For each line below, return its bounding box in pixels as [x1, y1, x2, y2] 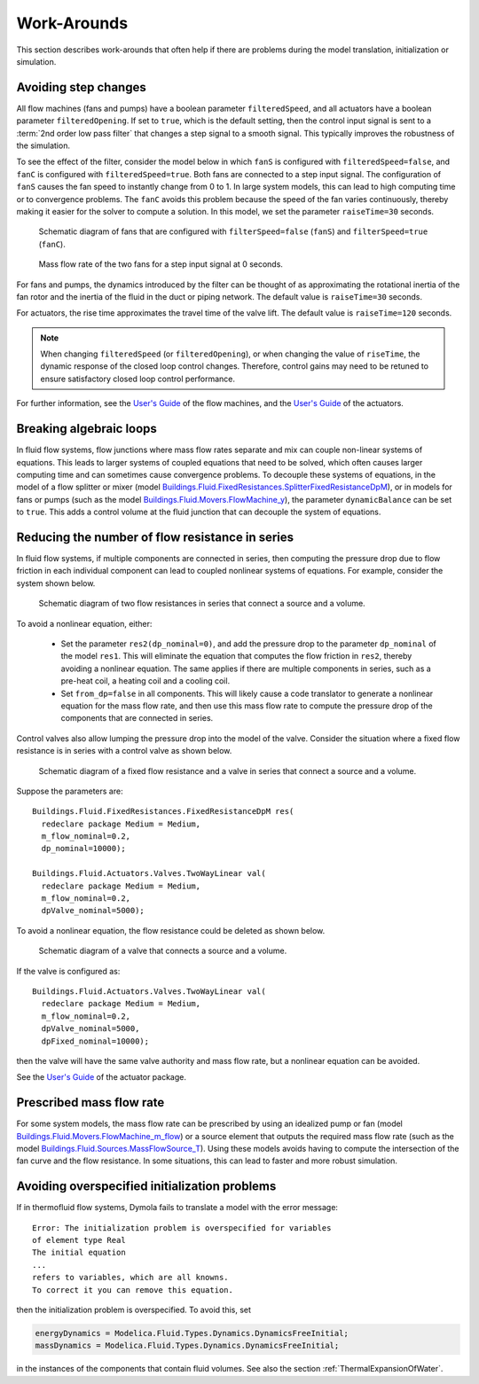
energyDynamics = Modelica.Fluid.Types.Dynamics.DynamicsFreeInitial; [35, 1328, 349, 1339]
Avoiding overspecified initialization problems [16, 1179, 277, 1194]
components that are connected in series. [60, 713, 214, 723]
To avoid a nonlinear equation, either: [16, 618, 153, 629]
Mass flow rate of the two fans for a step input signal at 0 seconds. [38, 259, 284, 270]
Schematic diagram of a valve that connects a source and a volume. [38, 945, 287, 957]
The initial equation [32, 1247, 126, 1258]
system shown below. [16, 577, 96, 589]
